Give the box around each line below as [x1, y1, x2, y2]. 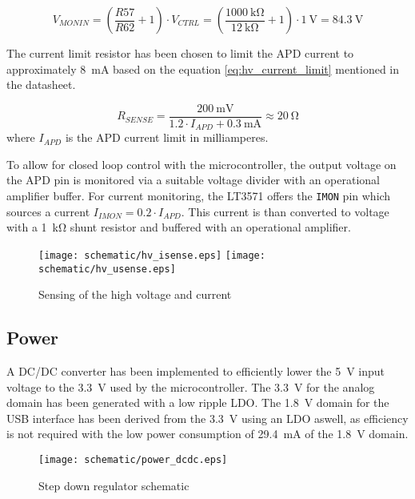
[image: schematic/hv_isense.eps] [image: [38, 249, 265, 261]
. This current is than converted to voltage [181, 203, 389, 219]
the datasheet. [6, 76, 76, 93]
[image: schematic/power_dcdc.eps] [38, 454, 228, 465]
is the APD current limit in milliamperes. [65, 129, 269, 146]
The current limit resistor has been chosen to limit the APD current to [6, 45, 354, 61]
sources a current [6, 203, 90, 219]
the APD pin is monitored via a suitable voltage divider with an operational [6, 171, 380, 188]
